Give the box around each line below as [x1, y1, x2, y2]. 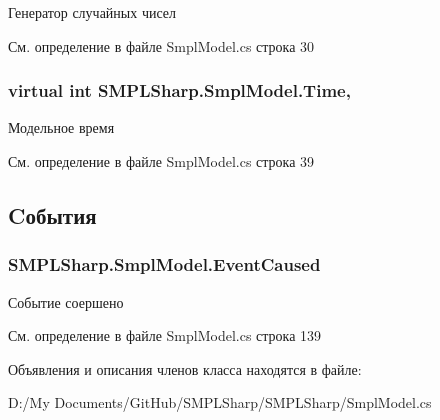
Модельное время [8, 117, 115, 138]
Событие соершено [8, 291, 124, 312]
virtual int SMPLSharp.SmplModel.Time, [8, 78, 351, 103]
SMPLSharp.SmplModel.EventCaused [8, 252, 321, 277]
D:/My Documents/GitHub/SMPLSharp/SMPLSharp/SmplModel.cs [8, 392, 432, 413]
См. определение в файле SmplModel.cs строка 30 [8, 35, 315, 56]
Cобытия [8, 199, 97, 230]
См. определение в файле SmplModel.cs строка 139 [8, 325, 322, 346]
